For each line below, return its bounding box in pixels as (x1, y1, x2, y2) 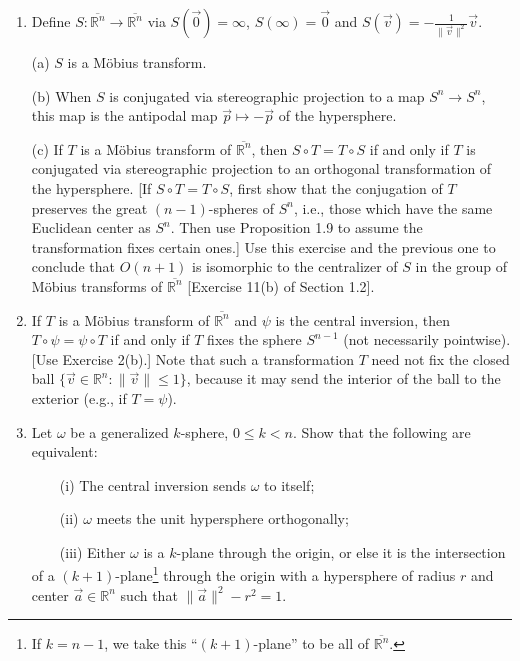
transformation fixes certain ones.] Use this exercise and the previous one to (31, 236, 496, 257)
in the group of (415, 256, 508, 277)
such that (120, 584, 178, 605)
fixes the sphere (207, 329, 302, 350)
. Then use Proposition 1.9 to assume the (170, 217, 423, 238)
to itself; (264, 474, 315, 495)
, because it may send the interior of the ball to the (186, 368, 501, 389)
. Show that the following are (292, 421, 471, 442)
